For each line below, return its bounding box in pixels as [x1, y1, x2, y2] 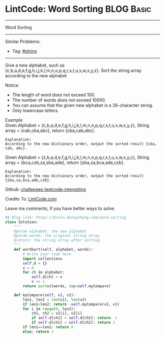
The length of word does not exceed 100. [12, 92, 96, 98]
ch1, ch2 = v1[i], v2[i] [31, 311, 82, 316]
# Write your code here [23, 251, 71, 257]
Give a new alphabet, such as [5, 62, 65, 68]
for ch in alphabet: [23, 270, 65, 275]
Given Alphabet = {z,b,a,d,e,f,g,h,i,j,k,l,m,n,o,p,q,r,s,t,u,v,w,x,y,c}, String [5, 154, 150, 160]
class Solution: [5, 219, 38, 225]
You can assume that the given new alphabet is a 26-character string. [12, 102, 154, 108]
